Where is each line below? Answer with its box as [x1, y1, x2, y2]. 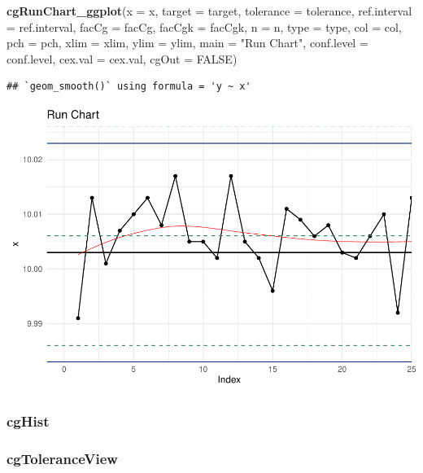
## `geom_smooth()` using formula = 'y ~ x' [7, 81, 251, 93]
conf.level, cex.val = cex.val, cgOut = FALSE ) [7, 50, 238, 67]
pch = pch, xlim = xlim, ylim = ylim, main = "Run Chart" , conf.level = [7, 34, 368, 51]
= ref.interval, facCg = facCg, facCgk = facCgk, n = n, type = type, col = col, [7, 18, 402, 35]
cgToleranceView [7, 449, 118, 469]
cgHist [7, 411, 50, 431]
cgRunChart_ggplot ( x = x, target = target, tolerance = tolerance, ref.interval [7, 2, 412, 19]
